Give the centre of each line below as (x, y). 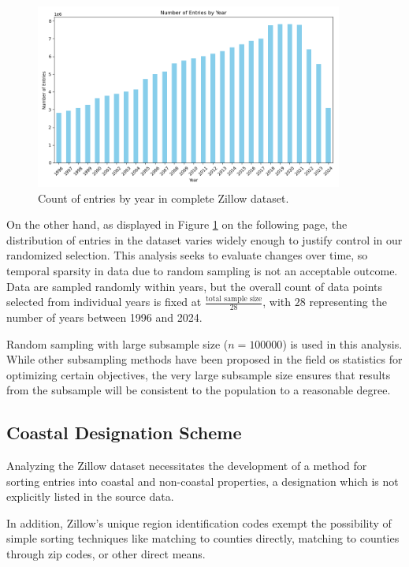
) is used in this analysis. (342, 343)
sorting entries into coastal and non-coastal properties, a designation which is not (203, 481)
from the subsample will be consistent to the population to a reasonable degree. (199, 390)
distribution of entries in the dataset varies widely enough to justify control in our (204, 239)
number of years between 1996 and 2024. (104, 317)
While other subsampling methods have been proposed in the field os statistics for (204, 359)
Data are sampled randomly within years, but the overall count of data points (194, 286)
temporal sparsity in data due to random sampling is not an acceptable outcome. (202, 270)
